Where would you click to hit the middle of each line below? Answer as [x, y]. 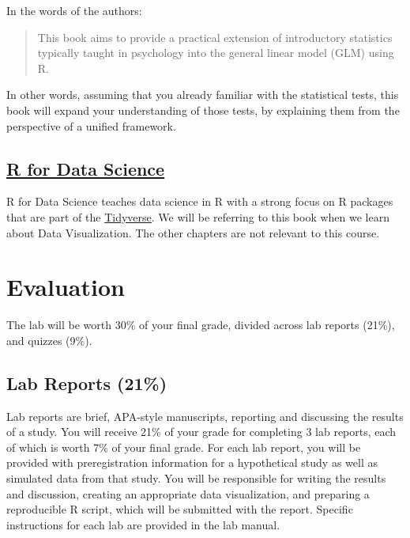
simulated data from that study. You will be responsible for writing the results [196, 478]
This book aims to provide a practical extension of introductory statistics [215, 37]
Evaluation [66, 287]
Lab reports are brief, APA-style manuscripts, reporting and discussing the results [205, 416]
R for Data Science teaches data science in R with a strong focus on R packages [200, 201]
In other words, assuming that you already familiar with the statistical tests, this [203, 95]
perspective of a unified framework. [91, 125]
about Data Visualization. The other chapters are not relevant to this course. [193, 232]
